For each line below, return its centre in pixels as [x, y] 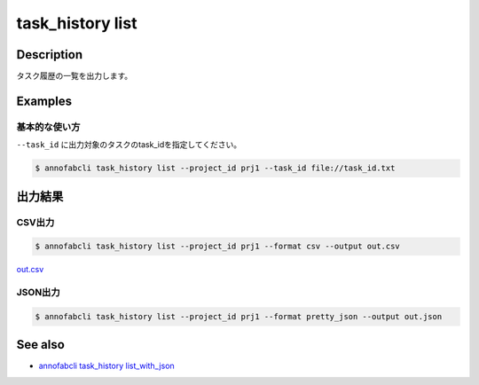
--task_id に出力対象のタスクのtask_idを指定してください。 [129, 145]
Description [50, 55]
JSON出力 [39, 293]
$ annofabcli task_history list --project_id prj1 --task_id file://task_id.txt [215, 168]
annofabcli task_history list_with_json [106, 366]
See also [41, 345]
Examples [44, 101]
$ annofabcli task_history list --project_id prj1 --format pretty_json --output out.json [239, 316]
